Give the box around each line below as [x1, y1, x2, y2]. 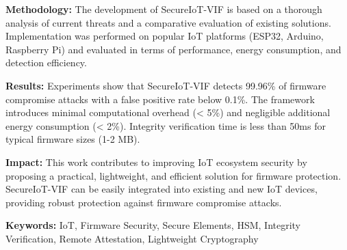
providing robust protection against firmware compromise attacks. [5, 195, 282, 209]
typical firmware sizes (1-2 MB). [5, 132, 140, 146]
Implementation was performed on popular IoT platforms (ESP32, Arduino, [5, 29, 324, 43]
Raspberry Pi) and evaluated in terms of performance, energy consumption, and [5, 42, 342, 56]
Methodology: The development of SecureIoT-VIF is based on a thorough [5, 2, 322, 16]
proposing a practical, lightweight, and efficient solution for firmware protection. [5, 168, 342, 182]
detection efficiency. [5, 55, 87, 70]
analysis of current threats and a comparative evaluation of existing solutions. [5, 15, 331, 29]
